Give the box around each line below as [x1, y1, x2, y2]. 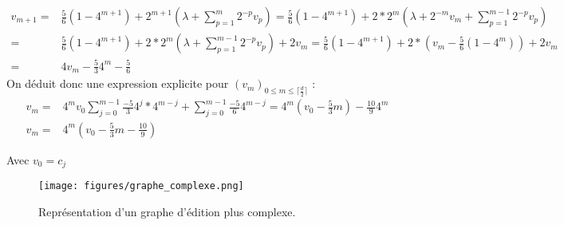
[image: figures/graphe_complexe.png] [38, 180, 244, 192]
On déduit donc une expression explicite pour [6, 75, 229, 92]
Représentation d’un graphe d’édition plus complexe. [38, 203, 296, 220]
